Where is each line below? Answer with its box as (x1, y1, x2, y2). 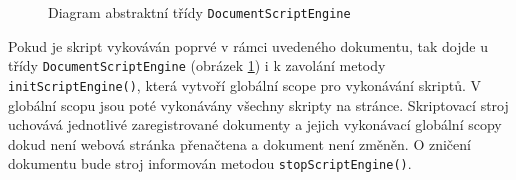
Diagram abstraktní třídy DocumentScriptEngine (48, 2, 351, 22)
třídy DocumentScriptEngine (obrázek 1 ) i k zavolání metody (8, 55, 386, 76)
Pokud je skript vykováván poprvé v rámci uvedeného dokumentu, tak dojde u (8, 35, 488, 56)
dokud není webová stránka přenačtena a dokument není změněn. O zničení (8, 133, 471, 154)
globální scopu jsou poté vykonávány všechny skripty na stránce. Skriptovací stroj (8, 94, 509, 115)
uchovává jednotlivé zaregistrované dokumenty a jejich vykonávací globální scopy (8, 114, 502, 135)
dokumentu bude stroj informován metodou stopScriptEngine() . (8, 153, 412, 174)
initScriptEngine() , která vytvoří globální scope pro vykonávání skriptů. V (8, 74, 481, 95)
